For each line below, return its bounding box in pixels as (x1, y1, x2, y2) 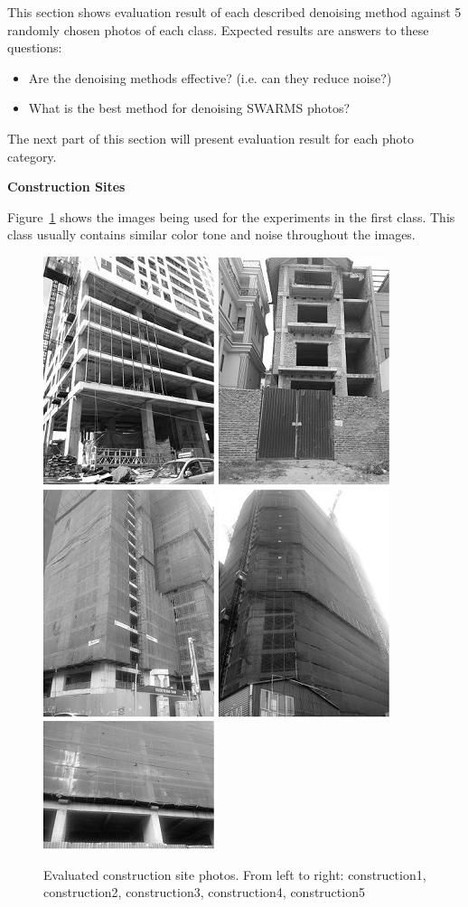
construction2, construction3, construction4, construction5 (43, 883, 365, 902)
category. (7, 146, 57, 165)
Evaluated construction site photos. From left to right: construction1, (43, 865, 426, 884)
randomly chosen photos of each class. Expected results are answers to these (7, 20, 429, 39)
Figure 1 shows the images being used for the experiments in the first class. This (7, 207, 455, 226)
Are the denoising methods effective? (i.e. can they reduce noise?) (28, 68, 392, 87)
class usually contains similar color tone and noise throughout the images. (7, 225, 416, 244)
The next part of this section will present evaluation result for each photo (7, 128, 415, 147)
